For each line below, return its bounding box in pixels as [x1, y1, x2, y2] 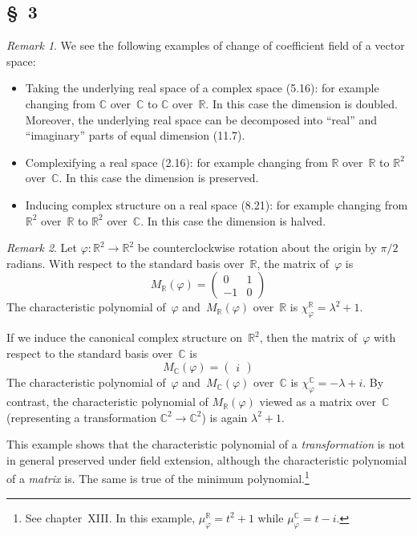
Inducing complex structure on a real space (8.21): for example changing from [25, 196, 408, 213]
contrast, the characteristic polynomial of [6, 393, 208, 410]
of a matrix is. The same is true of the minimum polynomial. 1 [6, 468, 310, 487]
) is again [201, 408, 248, 425]
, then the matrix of [259, 329, 358, 346]
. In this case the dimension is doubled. [205, 95, 398, 112]
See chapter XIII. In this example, [25, 509, 196, 526]
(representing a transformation [6, 408, 156, 425]
